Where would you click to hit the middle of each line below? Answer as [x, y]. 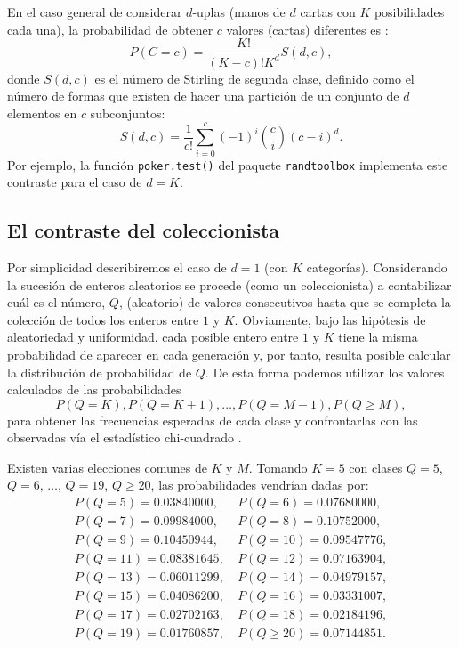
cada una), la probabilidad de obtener [110, 29]
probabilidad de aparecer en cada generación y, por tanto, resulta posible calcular [229, 354]
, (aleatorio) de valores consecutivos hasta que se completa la [285, 302]
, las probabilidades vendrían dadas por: [260, 485]
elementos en [42, 113]
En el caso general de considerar [95, 12]
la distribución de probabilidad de [100, 372]
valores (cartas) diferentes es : [307, 29]
